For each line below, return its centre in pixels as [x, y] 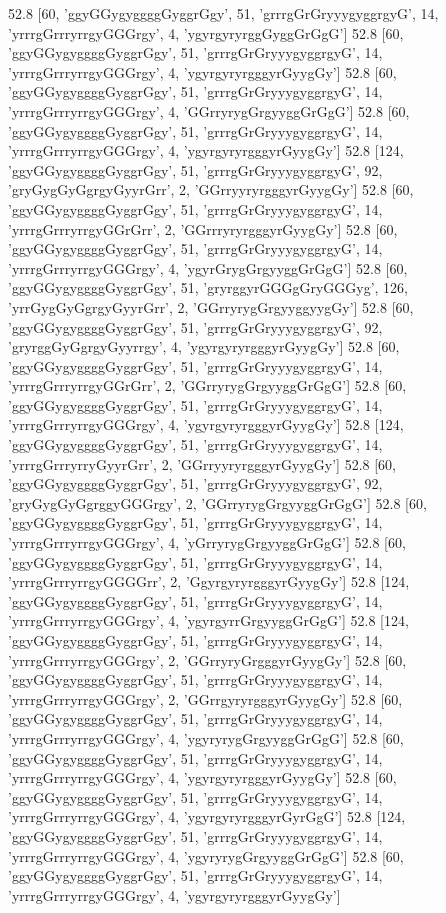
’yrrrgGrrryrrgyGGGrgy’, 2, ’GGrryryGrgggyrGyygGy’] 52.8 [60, [207, 659]
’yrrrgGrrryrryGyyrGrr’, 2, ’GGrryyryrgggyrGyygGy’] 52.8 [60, [202, 463]
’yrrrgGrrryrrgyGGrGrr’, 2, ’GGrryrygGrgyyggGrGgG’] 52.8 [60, [207, 385]
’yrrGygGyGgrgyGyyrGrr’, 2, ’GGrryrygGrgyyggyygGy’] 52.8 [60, [211, 306]
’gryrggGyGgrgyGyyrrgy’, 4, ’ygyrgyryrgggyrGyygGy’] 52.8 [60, [204, 346]
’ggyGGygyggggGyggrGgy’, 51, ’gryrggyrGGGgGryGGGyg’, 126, [208, 287]
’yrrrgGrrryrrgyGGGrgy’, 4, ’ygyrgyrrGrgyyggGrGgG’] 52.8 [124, [208, 620]
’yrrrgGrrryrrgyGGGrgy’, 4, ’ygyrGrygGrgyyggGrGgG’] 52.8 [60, [208, 267]
